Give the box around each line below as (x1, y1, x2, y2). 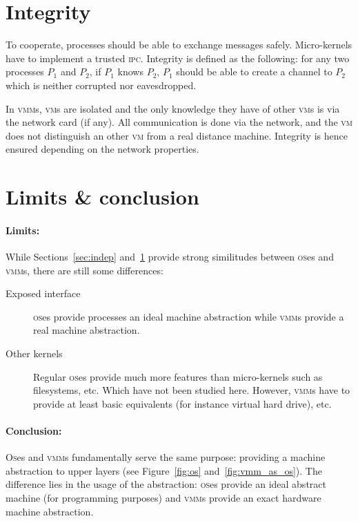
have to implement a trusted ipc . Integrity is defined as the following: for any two (6, 50, 350, 65)
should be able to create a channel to (176, 64, 332, 79)
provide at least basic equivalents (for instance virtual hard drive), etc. (33, 396, 332, 410)
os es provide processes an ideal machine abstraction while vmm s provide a (33, 309, 344, 323)
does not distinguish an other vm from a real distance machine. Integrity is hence (6, 128, 348, 142)
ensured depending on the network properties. (6, 142, 199, 156)
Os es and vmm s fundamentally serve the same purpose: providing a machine (6, 450, 326, 464)
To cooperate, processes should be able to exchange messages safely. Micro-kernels (6, 37, 352, 52)
